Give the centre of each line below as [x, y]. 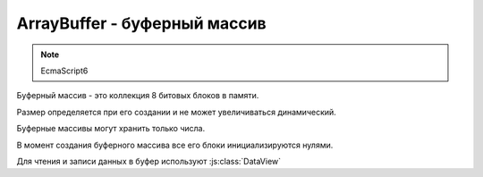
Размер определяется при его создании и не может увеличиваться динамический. [177, 112]
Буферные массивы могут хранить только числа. [111, 129]
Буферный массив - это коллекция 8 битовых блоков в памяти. [138, 96]
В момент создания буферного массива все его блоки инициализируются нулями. [175, 145]
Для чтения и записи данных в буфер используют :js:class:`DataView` [149, 161]
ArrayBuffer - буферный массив [142, 23]
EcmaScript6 [64, 71]
